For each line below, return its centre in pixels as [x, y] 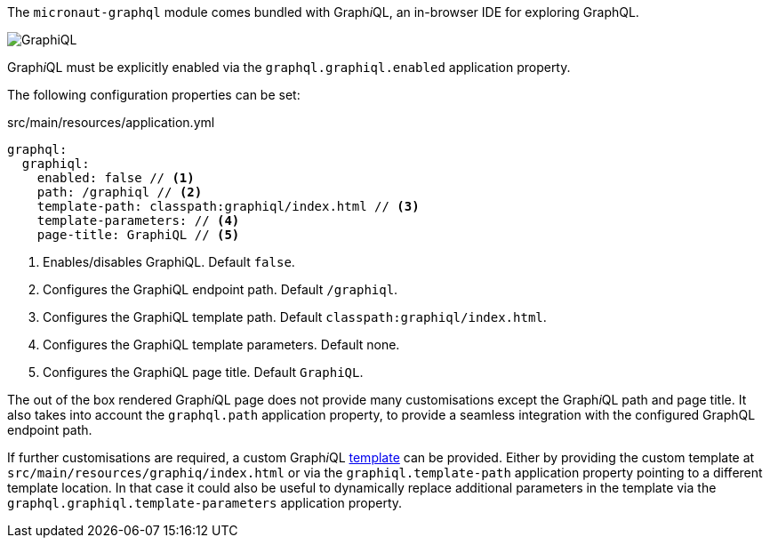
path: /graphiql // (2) [120, 192]
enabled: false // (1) [116, 178]
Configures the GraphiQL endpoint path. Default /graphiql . [221, 289]
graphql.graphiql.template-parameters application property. [205, 503]
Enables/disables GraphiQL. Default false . [169, 262]
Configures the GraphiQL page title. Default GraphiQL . [203, 372]
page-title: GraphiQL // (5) [138, 235]
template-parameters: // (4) [138, 220]
